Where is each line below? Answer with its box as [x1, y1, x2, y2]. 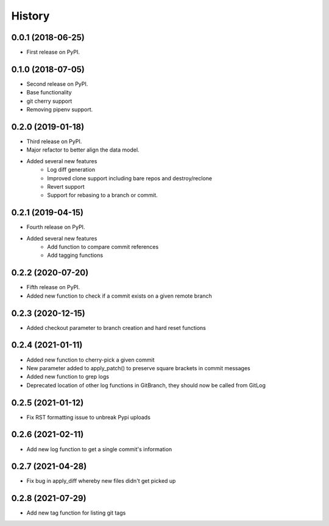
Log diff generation [47, 166, 96, 174]
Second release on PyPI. [26, 80, 88, 88]
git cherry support [26, 97, 73, 105]
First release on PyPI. [26, 49, 80, 56]
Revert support [47, 183, 85, 190]
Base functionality [26, 89, 73, 96]
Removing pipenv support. [26, 106, 93, 113]
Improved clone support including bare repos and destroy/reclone [47, 174, 213, 182]
